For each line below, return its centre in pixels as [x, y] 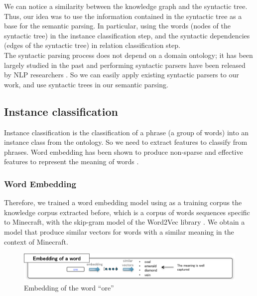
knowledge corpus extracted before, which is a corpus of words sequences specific [127, 212]
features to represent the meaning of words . [71, 161]
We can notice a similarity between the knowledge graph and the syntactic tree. [126, 6]
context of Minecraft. [36, 241]
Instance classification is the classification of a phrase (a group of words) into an [127, 132]
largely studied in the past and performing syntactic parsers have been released [125, 65]
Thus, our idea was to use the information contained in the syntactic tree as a [123, 16]
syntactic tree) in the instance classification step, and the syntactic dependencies [127, 35]
